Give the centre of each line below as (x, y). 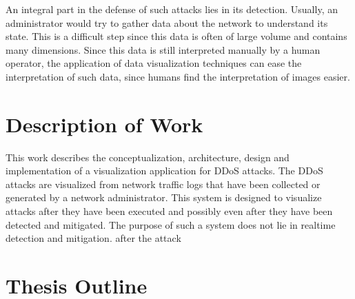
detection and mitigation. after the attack (93, 238)
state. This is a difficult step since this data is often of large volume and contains (176, 36)
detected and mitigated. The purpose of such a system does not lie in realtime (171, 224)
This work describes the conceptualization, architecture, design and (148, 157)
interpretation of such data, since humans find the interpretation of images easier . (178, 76)
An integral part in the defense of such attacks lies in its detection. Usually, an (172, 9)
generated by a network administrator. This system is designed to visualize (164, 197)
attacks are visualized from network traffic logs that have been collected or (163, 184)
